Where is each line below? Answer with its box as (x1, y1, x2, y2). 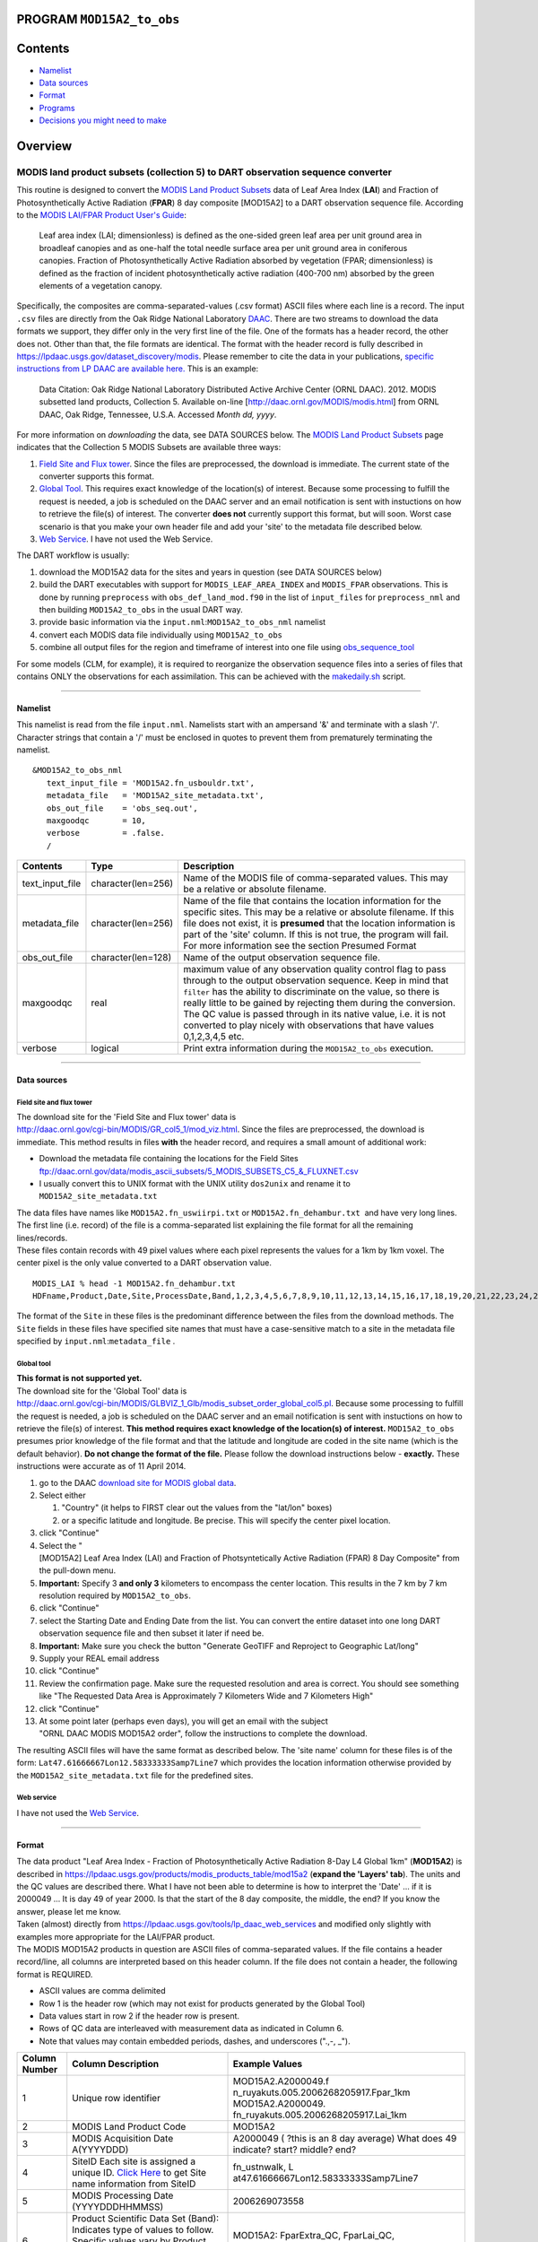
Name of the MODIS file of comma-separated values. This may (183, 872, 448, 884)
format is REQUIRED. (16, 1968, 93, 1979)
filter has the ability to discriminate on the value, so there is (183, 986, 439, 998)
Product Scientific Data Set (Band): (72, 2212, 220, 2225)
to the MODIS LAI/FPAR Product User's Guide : (16, 210, 187, 221)
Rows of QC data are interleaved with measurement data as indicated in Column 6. (39, 2023, 344, 2034)
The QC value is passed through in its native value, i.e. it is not (183, 1008, 446, 1021)
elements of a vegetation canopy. (39, 280, 163, 291)
